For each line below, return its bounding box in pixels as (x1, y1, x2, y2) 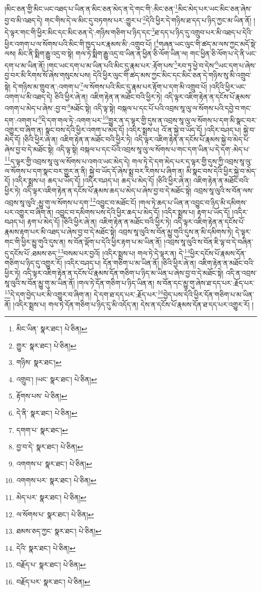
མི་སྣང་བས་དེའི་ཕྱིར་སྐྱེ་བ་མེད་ (186, 165, 257, 176)
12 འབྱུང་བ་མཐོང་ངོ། (90, 195, 137, 207)
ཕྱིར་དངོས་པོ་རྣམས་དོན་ (190, 248, 246, 258)
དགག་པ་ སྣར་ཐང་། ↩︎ (16, 424, 68, 435)
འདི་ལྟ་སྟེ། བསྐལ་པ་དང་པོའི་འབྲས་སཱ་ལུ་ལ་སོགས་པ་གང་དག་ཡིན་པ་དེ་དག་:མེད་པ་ (56, 144, 250, 154)
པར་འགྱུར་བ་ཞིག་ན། (5, 206, 54, 217)
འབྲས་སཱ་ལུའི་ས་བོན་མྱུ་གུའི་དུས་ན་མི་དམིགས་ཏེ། (118, 226, 233, 237)
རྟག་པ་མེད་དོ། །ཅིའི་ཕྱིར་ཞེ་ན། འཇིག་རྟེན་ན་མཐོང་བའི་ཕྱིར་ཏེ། (27, 216, 171, 227)
